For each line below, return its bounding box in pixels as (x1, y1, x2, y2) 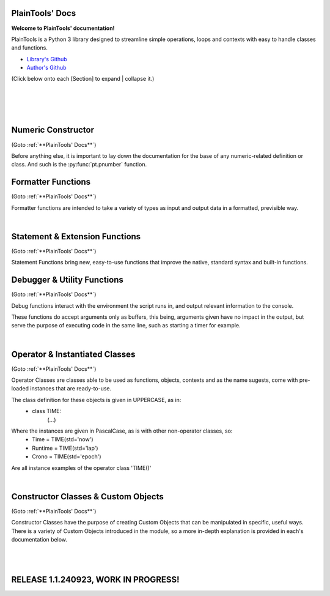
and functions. (11, 44, 48, 51)
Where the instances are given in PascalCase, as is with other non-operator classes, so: (11, 427, 233, 434)
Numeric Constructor (11, 125, 95, 135)
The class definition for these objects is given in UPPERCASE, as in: (11, 396, 182, 403)
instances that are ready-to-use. (30, 385, 112, 392)
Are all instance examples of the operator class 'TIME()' (11, 464, 152, 471)
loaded (11, 385, 29, 392)
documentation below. (11, 536, 67, 543)
